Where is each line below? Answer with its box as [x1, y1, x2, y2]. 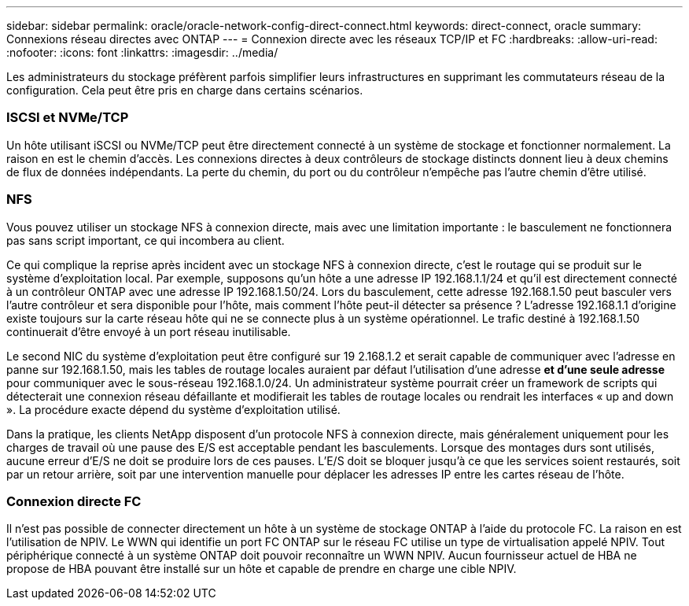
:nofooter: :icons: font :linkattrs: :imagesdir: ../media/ [6, 46, 278, 59]
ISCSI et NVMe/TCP [6, 109, 129, 126]
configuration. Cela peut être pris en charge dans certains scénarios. [6, 83, 363, 97]
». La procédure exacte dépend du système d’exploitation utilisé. [6, 402, 341, 416]
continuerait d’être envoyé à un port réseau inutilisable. [6, 324, 291, 338]
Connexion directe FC [6, 493, 142, 509]
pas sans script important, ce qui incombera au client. [6, 233, 285, 247]
